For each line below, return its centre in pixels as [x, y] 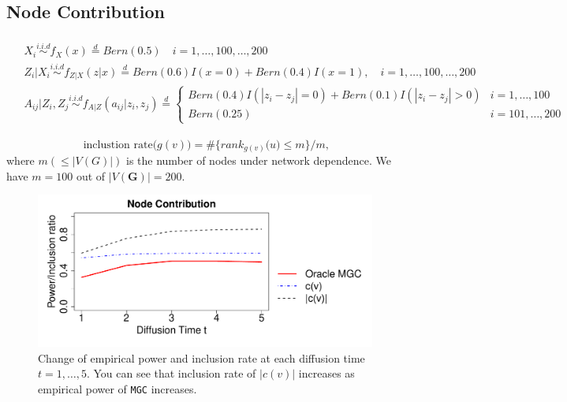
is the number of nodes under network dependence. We [259, 160]
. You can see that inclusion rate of [171, 373]
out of [91, 175]
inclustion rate [118, 145]
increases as [326, 373]
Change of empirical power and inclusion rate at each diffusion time [201, 357]
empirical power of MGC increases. [118, 388]
